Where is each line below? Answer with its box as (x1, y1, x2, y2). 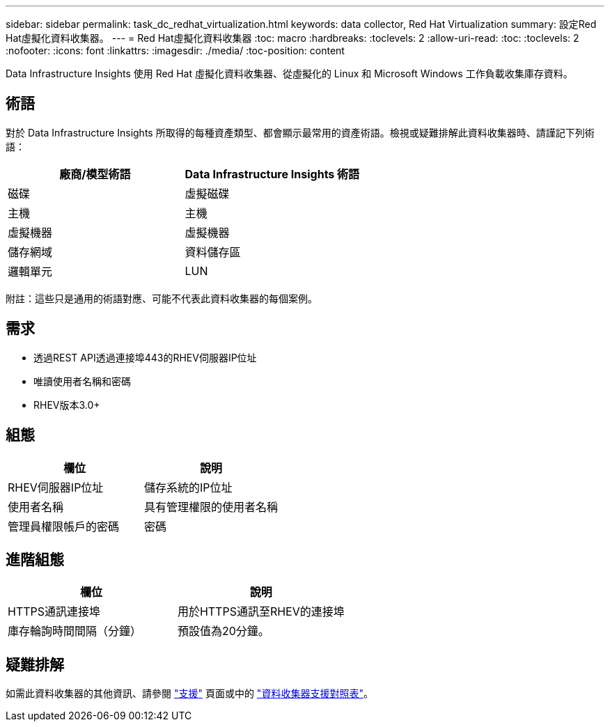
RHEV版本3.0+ (33, 398, 100, 411)
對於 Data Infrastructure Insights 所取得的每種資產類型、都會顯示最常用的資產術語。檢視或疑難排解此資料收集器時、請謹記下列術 (6, 126, 595, 139)
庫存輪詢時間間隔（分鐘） (8, 624, 142, 639)
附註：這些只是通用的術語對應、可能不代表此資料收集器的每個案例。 (6, 292, 318, 304)
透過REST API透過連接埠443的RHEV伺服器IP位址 (33, 351, 257, 363)
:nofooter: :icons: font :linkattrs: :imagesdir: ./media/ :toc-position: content (6, 45, 345, 56)
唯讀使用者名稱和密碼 (33, 375, 131, 387)
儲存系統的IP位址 (144, 480, 233, 494)
